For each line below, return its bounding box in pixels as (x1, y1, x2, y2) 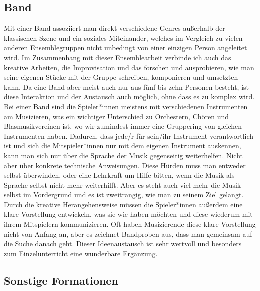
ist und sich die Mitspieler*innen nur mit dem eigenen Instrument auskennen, (4, 140, 241, 151)
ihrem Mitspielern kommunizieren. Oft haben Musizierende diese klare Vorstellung (4, 219, 256, 229)
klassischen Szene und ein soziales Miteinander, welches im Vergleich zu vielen (4, 32, 243, 43)
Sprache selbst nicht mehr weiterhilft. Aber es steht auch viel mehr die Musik (4, 179, 241, 190)
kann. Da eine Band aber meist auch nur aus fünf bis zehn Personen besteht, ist (4, 81, 249, 92)
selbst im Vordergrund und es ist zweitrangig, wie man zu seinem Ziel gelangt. (4, 189, 244, 200)
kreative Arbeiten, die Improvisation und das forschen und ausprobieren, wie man (4, 62, 254, 72)
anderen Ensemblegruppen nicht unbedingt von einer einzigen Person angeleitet (4, 42, 247, 53)
